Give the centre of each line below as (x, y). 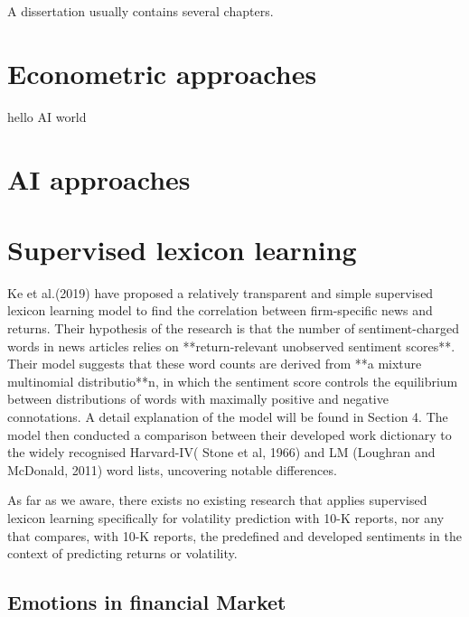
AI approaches (99, 178)
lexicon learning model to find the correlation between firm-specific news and (220, 310)
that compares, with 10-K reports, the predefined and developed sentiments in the (234, 535)
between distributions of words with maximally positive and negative (198, 399)
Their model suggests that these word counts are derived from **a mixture (215, 364)
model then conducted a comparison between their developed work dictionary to (230, 434)
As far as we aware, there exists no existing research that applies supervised (217, 500)
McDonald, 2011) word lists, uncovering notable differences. (172, 469)
